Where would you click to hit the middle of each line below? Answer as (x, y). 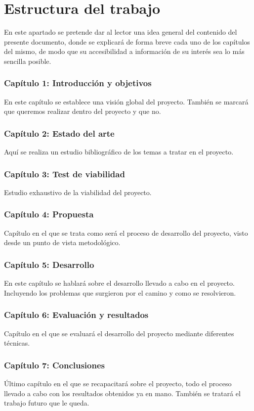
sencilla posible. (28, 61)
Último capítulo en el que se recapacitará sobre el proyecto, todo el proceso (118, 383)
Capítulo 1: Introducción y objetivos (78, 83)
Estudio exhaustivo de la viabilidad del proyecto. (78, 192)
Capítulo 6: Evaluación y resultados (76, 315)
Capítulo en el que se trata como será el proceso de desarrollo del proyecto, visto (126, 232)
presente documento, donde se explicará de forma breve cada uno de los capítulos (127, 41)
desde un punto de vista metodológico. (62, 242)
